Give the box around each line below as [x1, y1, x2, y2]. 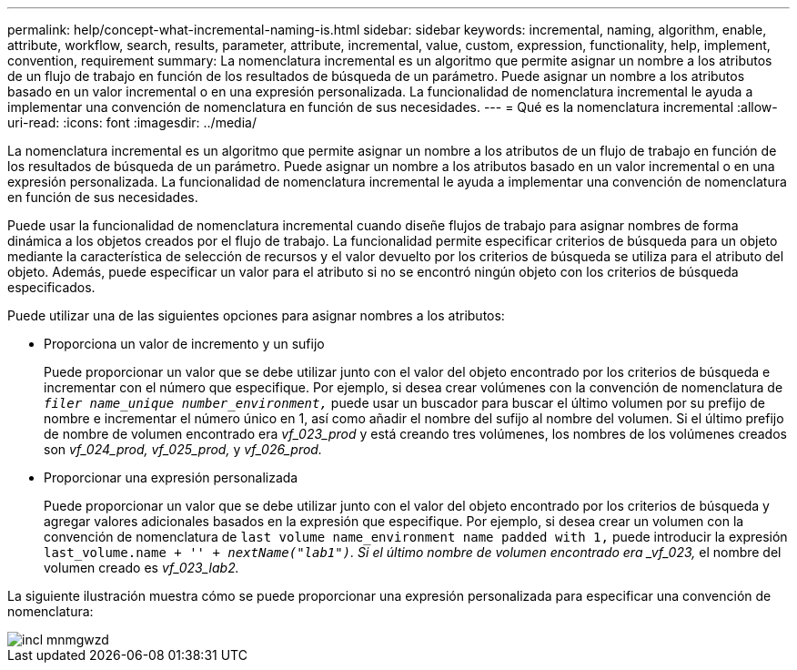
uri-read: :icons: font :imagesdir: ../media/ [7, 115, 257, 130]
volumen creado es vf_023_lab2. [44, 560, 239, 575]
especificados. [7, 279, 96, 295]
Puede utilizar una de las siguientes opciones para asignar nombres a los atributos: [7, 308, 505, 323]
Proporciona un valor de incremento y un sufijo [44, 336, 325, 351]
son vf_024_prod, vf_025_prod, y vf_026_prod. [44, 442, 322, 457]
